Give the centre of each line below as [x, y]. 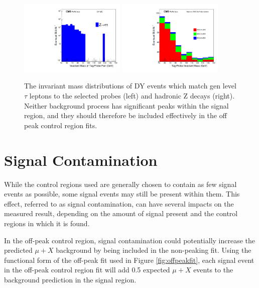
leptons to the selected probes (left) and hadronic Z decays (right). [132, 96]
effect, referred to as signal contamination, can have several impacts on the [119, 203]
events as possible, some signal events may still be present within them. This [122, 194]
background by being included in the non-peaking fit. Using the [154, 250]
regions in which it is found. [47, 223]
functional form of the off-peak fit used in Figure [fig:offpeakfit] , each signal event [129, 260]
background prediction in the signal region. [70, 279]
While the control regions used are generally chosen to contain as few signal [120, 184]
